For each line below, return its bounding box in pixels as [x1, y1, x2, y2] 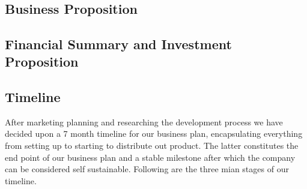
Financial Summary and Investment [5, 34, 232, 53]
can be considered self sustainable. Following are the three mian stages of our [5, 163, 289, 175]
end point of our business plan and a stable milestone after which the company [5, 151, 296, 163]
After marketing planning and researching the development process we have [5, 115, 283, 128]
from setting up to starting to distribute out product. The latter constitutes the [5, 139, 299, 151]
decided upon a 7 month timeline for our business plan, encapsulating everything [5, 127, 303, 140]
